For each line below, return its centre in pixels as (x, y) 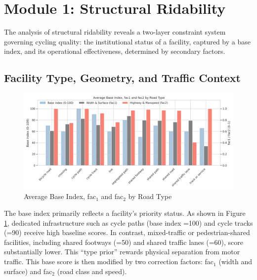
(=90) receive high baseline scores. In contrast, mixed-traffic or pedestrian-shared (127, 232)
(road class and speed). (92, 271)
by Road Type (150, 196)
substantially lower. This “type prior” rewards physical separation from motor (122, 252)
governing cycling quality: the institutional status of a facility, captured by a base (127, 41)
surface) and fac (28, 271)
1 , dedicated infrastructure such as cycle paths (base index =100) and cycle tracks (128, 222)
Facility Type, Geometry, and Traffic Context (123, 78)
